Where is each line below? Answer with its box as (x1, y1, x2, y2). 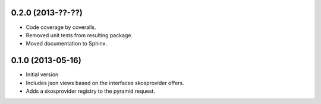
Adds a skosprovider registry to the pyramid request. (26, 87, 156, 95)
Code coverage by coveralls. (26, 24, 96, 31)
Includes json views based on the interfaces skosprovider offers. (26, 79, 184, 86)
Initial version (26, 71, 59, 78)
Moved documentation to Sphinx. (26, 40, 108, 47)
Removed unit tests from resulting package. (26, 31, 133, 38)
